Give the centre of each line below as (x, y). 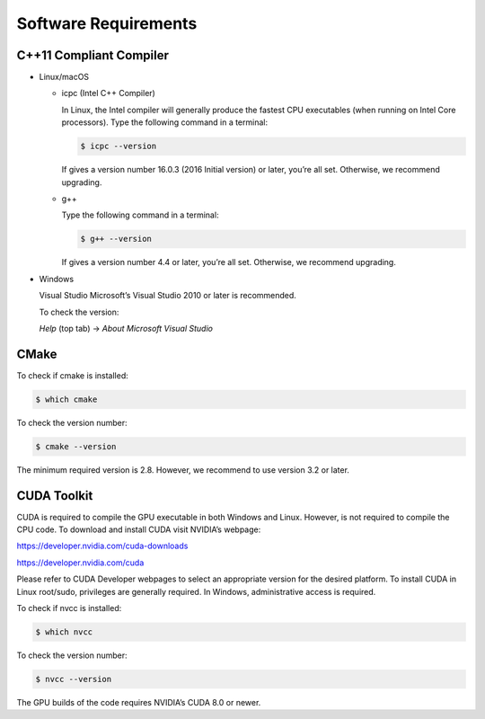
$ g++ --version (116, 239)
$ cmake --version (76, 446)
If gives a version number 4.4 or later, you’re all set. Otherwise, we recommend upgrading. (229, 262)
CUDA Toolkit (55, 496)
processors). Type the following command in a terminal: (165, 122)
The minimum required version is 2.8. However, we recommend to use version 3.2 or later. (183, 470)
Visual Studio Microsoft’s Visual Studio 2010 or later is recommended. (168, 296)
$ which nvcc (64, 632)
